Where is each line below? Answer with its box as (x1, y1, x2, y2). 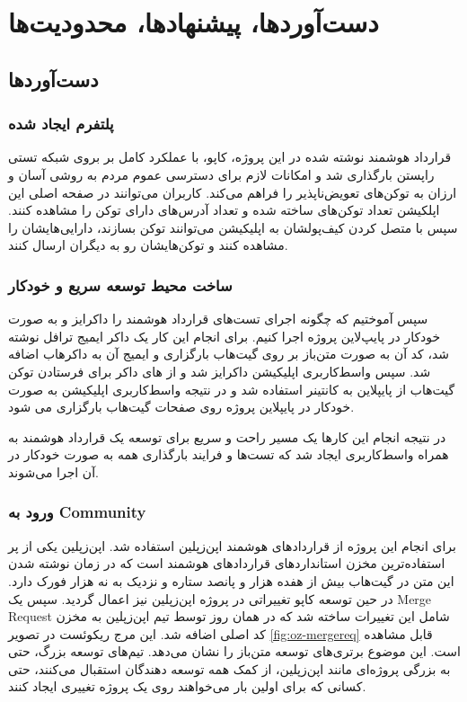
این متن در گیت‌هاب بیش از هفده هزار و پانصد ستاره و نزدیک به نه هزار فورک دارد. (8, 571, 454, 590)
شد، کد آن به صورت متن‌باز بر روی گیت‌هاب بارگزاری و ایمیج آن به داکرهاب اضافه (8, 344, 450, 363)
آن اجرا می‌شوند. (8, 462, 99, 481)
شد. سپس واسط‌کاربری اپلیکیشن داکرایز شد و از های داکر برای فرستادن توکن (8, 361, 431, 380)
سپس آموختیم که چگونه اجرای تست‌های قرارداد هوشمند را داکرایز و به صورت (8, 309, 428, 328)
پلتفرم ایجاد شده (8, 112, 114, 135)
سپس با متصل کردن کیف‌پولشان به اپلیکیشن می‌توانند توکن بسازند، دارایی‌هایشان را (8, 218, 458, 236)
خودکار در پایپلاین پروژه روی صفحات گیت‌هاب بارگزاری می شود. (8, 397, 355, 416)
